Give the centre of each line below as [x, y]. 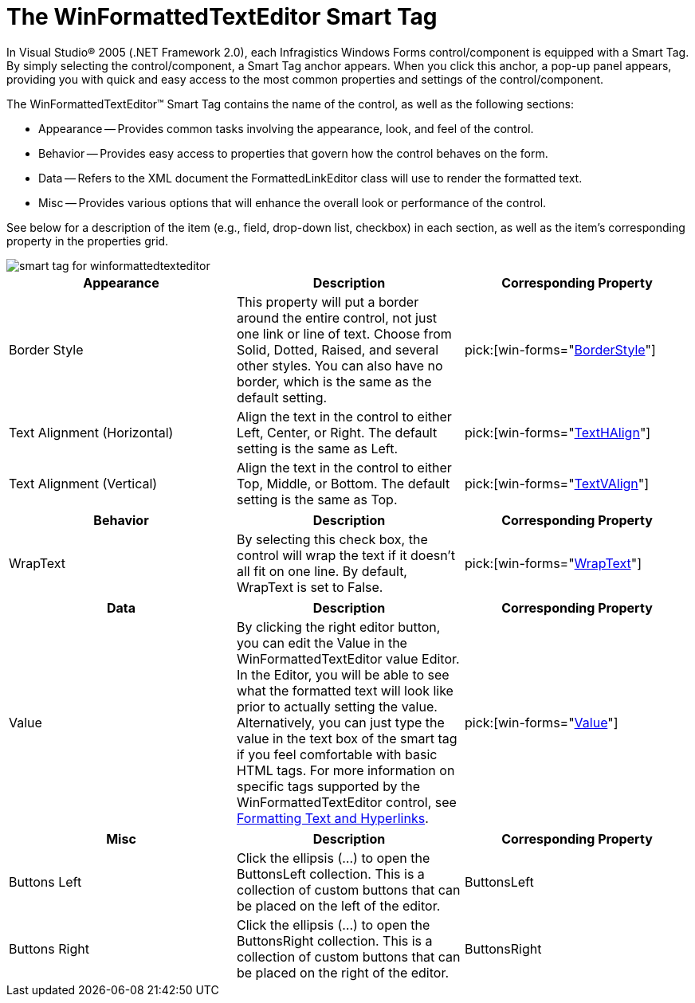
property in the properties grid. [88, 241]
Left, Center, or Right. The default [337, 432]
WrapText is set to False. [310, 587]
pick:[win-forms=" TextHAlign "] [558, 432]
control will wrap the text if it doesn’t [346, 555]
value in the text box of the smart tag [347, 738]
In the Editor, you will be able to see [343, 674]
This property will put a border [328, 302]
